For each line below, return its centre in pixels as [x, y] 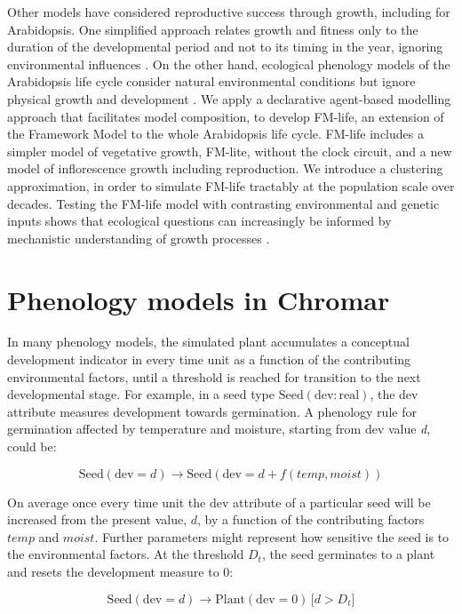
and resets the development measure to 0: [120, 571]
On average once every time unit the [107, 502]
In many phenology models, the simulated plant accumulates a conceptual [208, 342]
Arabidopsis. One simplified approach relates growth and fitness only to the [213, 29]
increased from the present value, [97, 519]
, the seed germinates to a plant [348, 554]
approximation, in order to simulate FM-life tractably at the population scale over [231, 185]
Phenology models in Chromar [199, 299]
